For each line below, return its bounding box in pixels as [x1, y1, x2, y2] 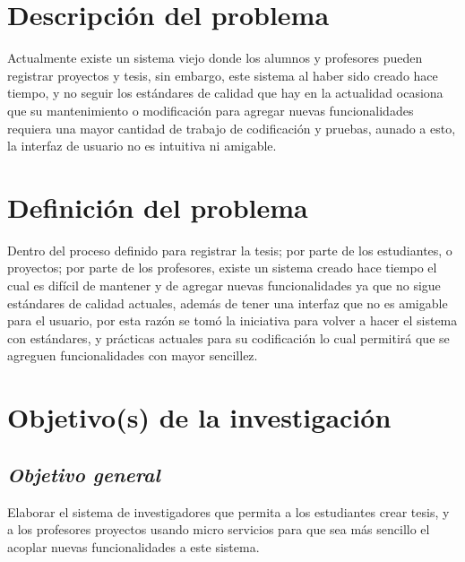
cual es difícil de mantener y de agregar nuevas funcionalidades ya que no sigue [7, 276, 441, 294]
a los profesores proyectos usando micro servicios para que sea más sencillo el [7, 520, 430, 539]
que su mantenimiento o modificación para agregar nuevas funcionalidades [7, 100, 414, 119]
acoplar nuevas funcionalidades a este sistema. [7, 537, 260, 556]
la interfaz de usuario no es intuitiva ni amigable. [7, 136, 277, 155]
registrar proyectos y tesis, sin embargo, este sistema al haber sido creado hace [7, 65, 438, 84]
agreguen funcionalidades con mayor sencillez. [7, 346, 258, 365]
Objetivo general [7, 460, 160, 488]
